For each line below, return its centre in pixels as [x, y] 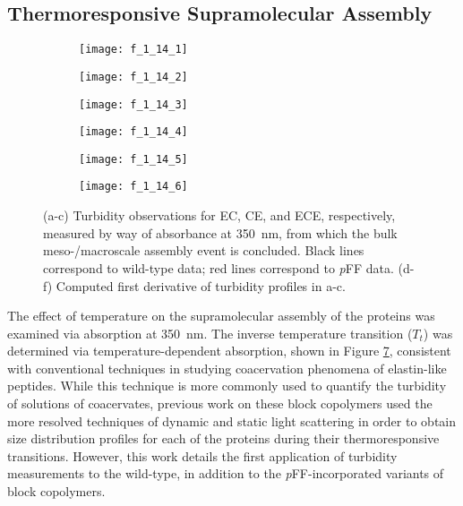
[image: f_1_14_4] [133, 132]
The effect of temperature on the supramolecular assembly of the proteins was [221, 316]
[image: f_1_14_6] [133, 187]
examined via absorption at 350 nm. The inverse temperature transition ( [210, 333]
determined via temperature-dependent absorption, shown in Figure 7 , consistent [229, 351]
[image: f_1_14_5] [133, 159]
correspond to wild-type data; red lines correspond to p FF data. [219, 267]
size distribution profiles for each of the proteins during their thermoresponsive [223, 438]
